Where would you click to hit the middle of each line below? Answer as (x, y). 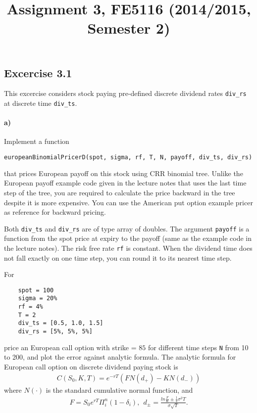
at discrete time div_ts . (41, 103)
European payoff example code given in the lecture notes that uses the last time (125, 183)
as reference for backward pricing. (55, 212)
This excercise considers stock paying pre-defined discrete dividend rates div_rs (125, 93)
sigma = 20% (38, 298)
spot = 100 (36, 290)
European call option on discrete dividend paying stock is (91, 366)
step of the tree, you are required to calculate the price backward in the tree (120, 192)
